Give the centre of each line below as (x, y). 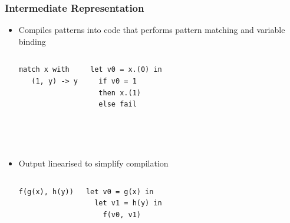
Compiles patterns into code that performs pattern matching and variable (152, 30)
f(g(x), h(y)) (46, 192)
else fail (118, 104)
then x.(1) (120, 93)
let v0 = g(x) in (120, 192)
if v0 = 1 (118, 81)
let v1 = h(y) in (128, 203)
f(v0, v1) (122, 214)
